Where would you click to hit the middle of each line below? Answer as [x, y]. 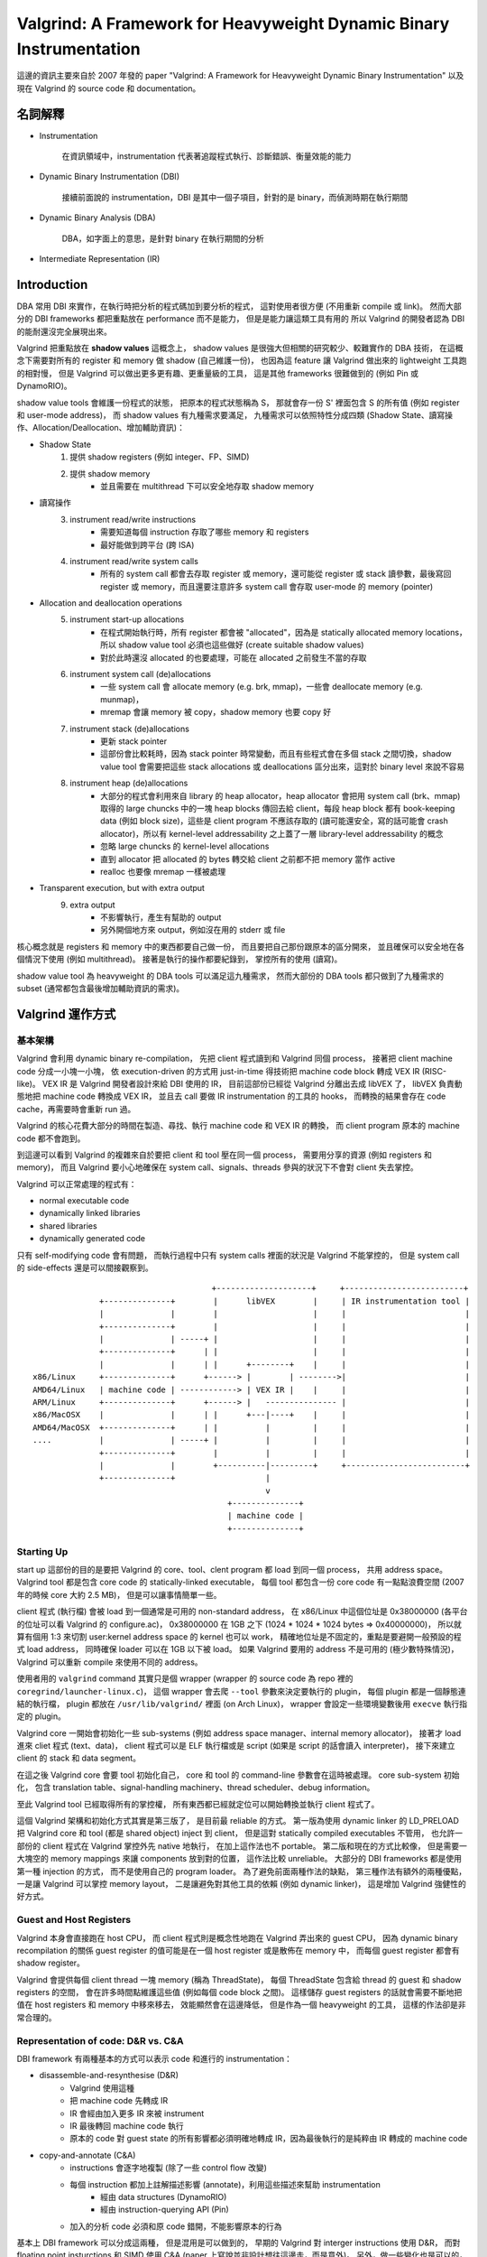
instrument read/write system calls [134, 561]
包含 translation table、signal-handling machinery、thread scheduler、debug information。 [205, 1788]
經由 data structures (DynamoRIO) [164, 2197]
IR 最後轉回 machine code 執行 [127, 2125]
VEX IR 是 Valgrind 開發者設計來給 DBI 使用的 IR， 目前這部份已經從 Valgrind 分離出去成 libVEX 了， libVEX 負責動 [252, 1083]
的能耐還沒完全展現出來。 [64, 331]
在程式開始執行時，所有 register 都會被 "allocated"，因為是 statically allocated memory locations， [284, 632]
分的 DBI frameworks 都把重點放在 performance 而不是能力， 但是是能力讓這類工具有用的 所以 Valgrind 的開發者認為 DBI [240, 319]
